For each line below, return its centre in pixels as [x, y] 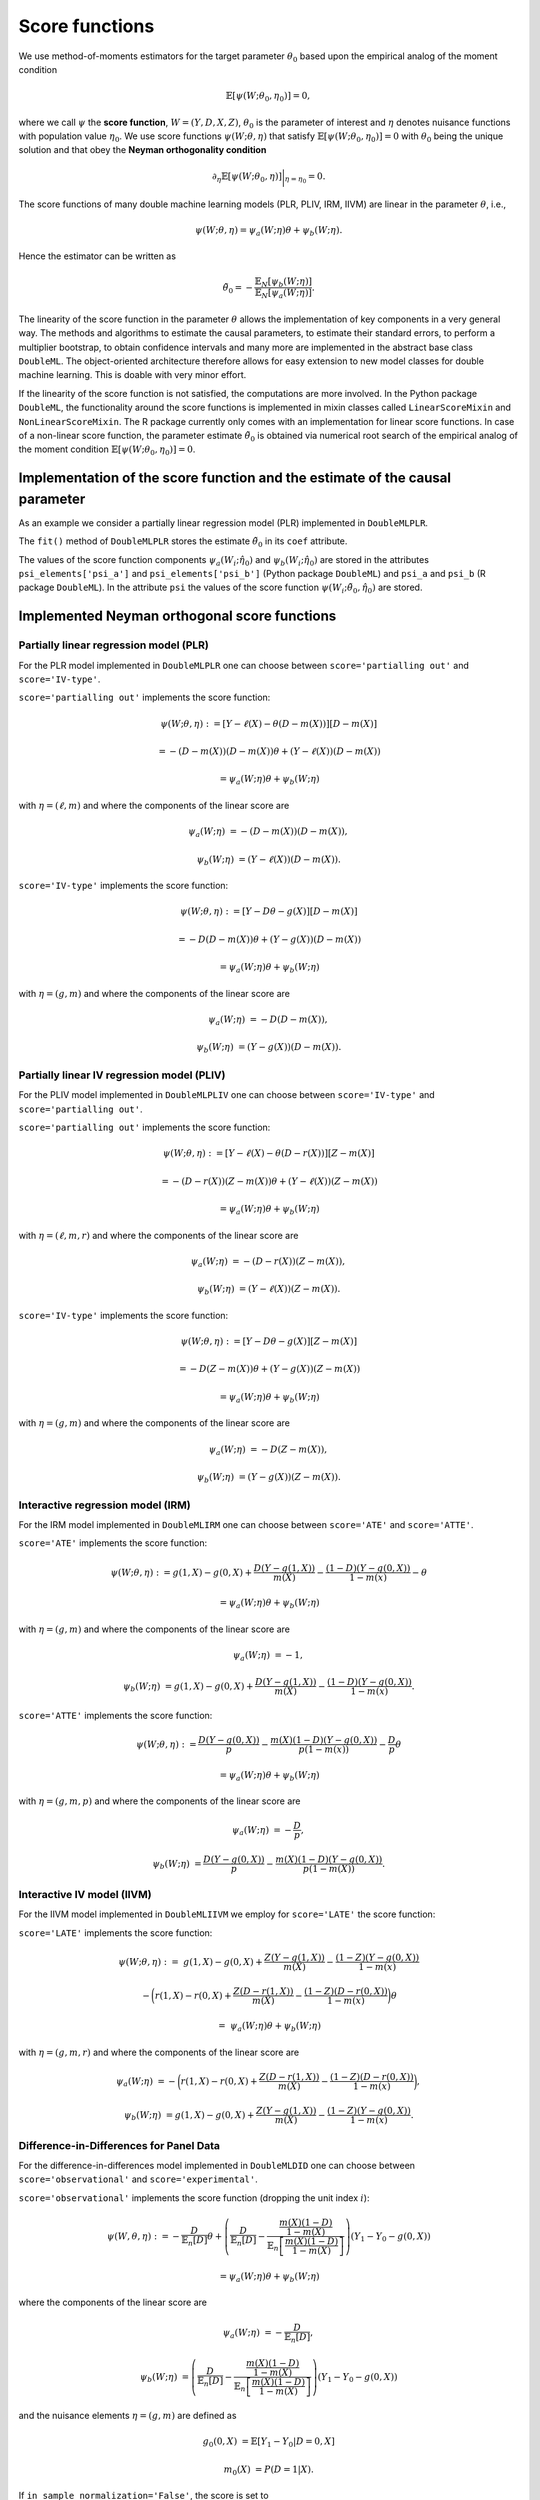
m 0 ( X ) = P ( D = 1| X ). [269, 2470]
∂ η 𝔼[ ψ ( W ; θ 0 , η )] [247, 177]
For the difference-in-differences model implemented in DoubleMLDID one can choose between [216, 2166]
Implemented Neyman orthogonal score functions [177, 616]
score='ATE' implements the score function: [113, 1543]
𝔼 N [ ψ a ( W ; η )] [283, 294]
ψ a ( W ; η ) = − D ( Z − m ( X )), [268, 1450]
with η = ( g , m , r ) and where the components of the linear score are [159, 2052]
